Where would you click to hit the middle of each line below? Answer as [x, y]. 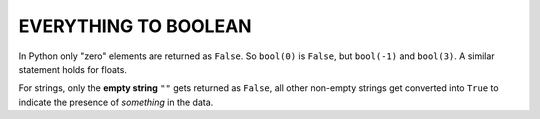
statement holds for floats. [72, 69]
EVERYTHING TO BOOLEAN [135, 26]
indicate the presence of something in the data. [116, 102]
